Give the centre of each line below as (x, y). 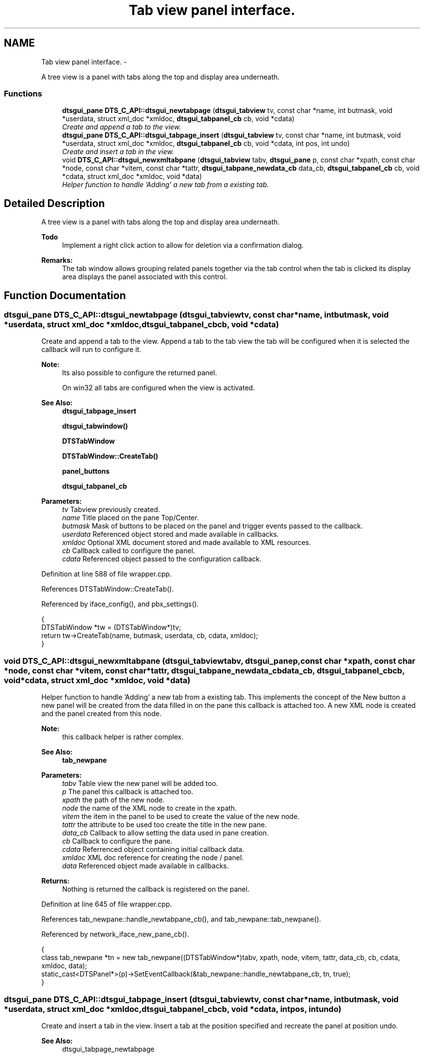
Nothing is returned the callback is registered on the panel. (156, 889)
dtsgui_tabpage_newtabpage (108, 1049)
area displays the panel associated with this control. (145, 277)
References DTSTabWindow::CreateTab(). (107, 589)
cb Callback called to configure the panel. (129, 551)
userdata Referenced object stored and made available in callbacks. (170, 534)
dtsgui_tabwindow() (95, 426)
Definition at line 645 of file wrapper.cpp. (107, 904)
